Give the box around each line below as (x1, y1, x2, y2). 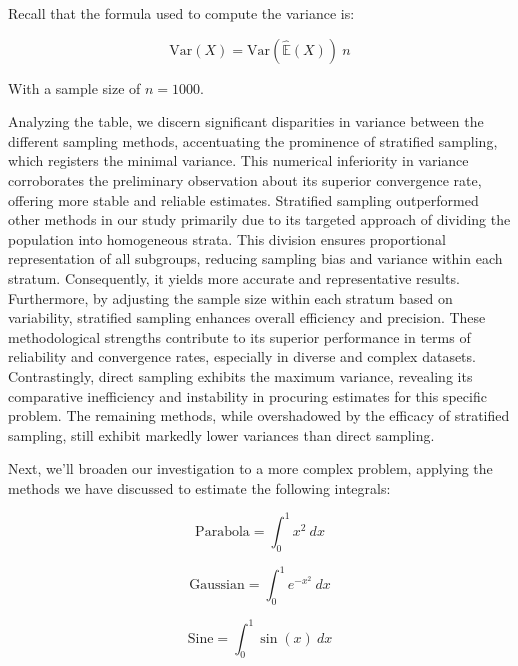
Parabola (195, 524, 250, 539)
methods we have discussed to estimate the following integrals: (8, 477, 391, 498)
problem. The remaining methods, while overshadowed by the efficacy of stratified (8, 405, 510, 426)
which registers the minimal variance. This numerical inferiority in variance (8, 150, 469, 171)
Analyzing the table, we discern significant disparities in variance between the (8, 111, 484, 132)
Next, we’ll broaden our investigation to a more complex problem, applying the (8, 458, 493, 479)
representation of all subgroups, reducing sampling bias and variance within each (8, 248, 503, 269)
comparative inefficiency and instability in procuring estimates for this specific (8, 385, 487, 406)
